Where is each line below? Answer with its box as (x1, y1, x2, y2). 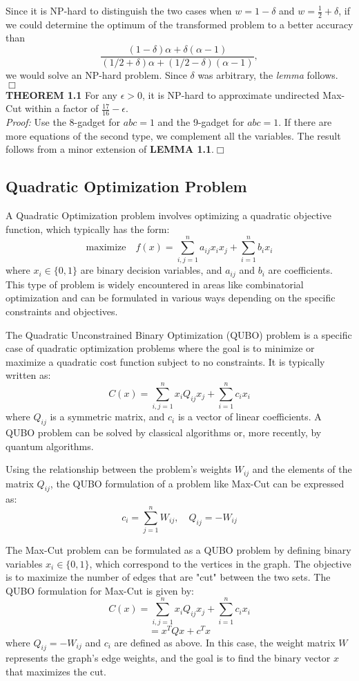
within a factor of (24, 101, 99, 115)
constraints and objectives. (6, 304, 118, 319)
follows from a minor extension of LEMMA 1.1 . (6, 142, 214, 156)
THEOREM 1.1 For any (6, 87, 117, 102)
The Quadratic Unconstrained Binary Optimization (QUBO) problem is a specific (6, 327, 352, 342)
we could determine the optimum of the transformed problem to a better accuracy (6, 17, 353, 31)
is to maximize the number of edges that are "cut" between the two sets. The (6, 570, 331, 584)
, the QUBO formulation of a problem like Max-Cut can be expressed (50, 476, 345, 490)
